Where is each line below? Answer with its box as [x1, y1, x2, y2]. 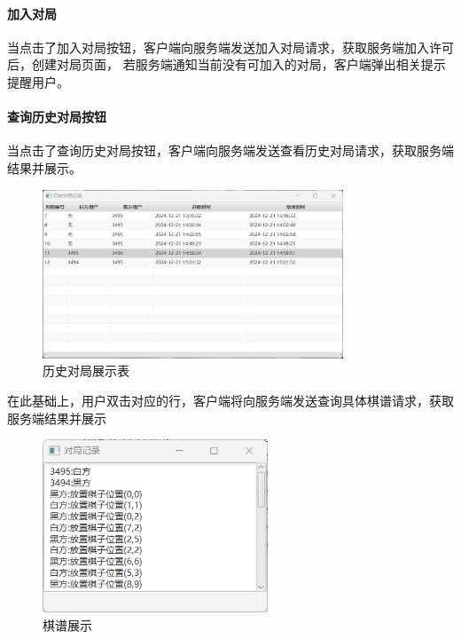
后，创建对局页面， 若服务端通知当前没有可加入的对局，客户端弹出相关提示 [7, 55, 446, 74]
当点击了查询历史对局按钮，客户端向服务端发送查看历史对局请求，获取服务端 [7, 141, 454, 160]
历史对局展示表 [43, 361, 129, 380]
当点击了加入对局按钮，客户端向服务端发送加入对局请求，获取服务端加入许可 [7, 37, 454, 56]
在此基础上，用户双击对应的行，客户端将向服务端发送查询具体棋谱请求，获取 [7, 391, 454, 410]
